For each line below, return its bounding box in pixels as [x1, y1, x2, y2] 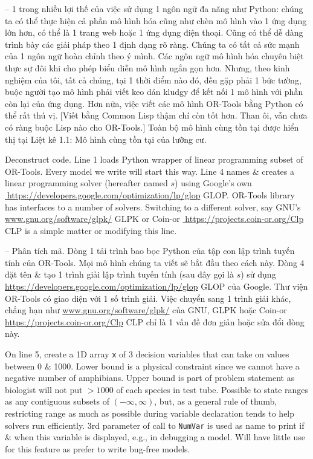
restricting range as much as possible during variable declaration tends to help [5, 407, 295, 420]
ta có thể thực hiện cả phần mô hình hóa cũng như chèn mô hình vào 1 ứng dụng [5, 14, 307, 27]
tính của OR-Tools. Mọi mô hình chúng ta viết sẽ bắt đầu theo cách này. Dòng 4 [5, 256, 305, 269]
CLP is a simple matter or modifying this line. [5, 224, 177, 236]
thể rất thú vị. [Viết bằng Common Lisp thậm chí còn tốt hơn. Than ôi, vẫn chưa [5, 109, 308, 122]
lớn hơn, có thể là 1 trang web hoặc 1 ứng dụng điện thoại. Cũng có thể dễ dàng [5, 26, 303, 39]
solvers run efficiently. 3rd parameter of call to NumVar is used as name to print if [5, 418, 305, 431]
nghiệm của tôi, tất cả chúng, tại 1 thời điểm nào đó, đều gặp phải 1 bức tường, [5, 73, 302, 86]
